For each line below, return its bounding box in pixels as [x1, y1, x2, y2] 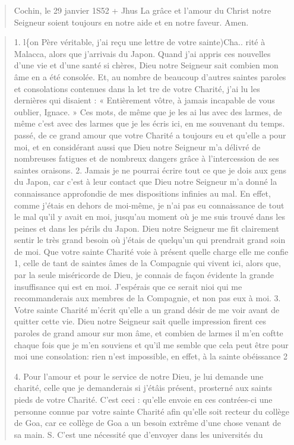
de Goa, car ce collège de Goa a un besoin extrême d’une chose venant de [14, 416, 281, 429]
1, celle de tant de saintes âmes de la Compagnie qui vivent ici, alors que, [14, 257, 281, 269]
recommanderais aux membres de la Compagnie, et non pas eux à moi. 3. [14, 292, 281, 304]
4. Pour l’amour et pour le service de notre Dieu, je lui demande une [14, 370, 264, 382]
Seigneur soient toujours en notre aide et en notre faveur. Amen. [14, 15, 249, 28]
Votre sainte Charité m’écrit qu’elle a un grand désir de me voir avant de [14, 303, 280, 315]
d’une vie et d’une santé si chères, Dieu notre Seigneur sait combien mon [14, 59, 279, 71]
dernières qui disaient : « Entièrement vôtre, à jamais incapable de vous [14, 94, 275, 106]
